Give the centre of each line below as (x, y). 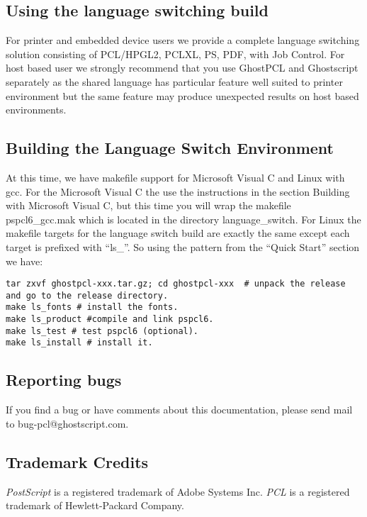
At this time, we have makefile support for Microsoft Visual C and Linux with (175, 177)
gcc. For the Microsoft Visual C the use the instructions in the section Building (178, 191)
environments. (36, 110)
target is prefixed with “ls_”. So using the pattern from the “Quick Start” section (183, 246)
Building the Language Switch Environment (170, 148)
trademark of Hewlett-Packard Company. (95, 505)
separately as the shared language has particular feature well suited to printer (174, 81)
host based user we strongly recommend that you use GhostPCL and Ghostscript (182, 68)
